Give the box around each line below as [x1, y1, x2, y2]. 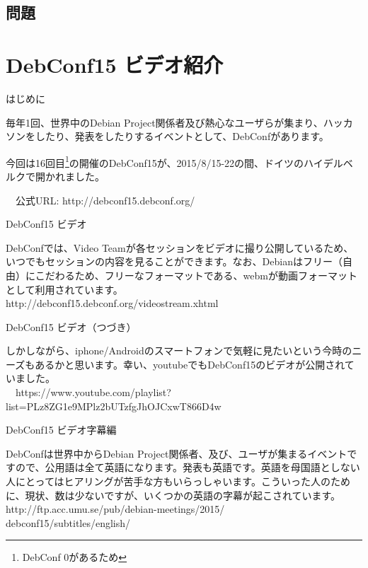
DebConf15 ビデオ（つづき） [6, 319, 137, 334]
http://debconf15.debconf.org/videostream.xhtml [6, 296, 219, 311]
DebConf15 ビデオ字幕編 [6, 422, 117, 437]
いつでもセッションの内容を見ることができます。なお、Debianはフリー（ [6, 254, 343, 269]
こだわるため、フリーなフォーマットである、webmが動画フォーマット [35, 267, 357, 282]
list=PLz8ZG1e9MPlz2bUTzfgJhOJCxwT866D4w [6, 398, 222, 413]
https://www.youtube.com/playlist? [15, 385, 171, 400]
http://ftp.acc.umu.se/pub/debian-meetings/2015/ [6, 502, 225, 516]
